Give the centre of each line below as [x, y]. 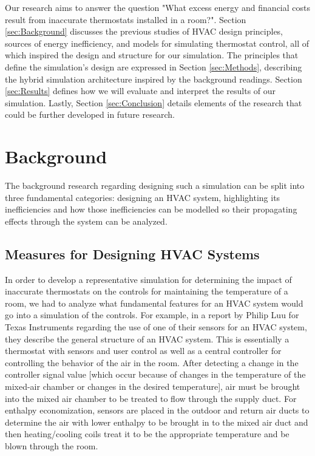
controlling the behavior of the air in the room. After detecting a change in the [152, 362]
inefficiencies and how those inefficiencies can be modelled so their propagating [151, 209]
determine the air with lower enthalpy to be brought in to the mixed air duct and [157, 422]
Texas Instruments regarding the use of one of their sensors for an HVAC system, [156, 327]
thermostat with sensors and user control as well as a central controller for [143, 351]
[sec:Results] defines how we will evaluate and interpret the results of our [141, 91]
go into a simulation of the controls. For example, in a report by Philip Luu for [152, 315]
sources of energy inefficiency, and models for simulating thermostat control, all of [157, 43]
